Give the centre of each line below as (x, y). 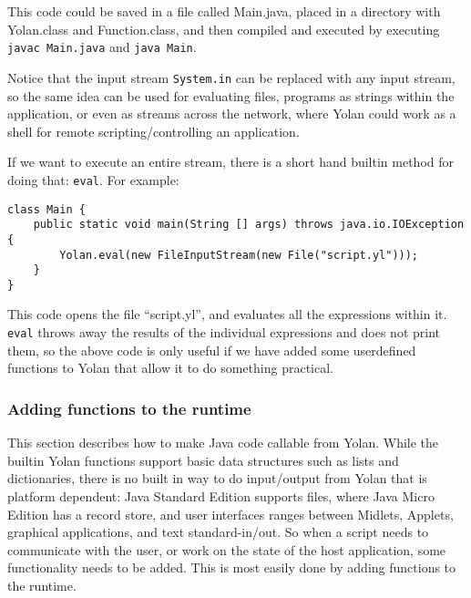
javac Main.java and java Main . (102, 47)
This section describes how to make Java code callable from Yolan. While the (223, 443)
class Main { (46, 209)
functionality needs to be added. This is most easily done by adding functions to (232, 567)
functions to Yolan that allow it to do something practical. (170, 368)
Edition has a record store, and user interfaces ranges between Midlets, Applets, (230, 514)
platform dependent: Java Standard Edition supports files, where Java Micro (221, 495)
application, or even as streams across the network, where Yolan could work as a (232, 113)
